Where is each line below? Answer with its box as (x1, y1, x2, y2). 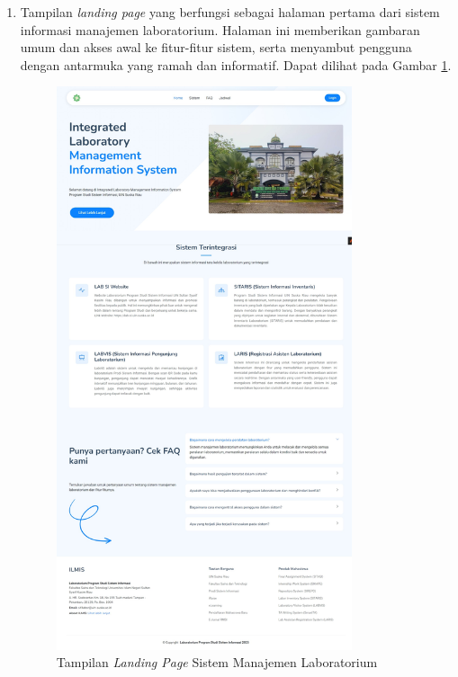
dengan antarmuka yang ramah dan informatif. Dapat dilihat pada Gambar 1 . (20, 55, 452, 74)
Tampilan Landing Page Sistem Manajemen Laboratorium (56, 653, 378, 672)
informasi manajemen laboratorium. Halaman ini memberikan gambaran (20, 20, 420, 39)
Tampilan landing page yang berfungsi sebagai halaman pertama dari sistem (20, 3, 440, 21)
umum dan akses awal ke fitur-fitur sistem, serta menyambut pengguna (20, 38, 412, 57)
